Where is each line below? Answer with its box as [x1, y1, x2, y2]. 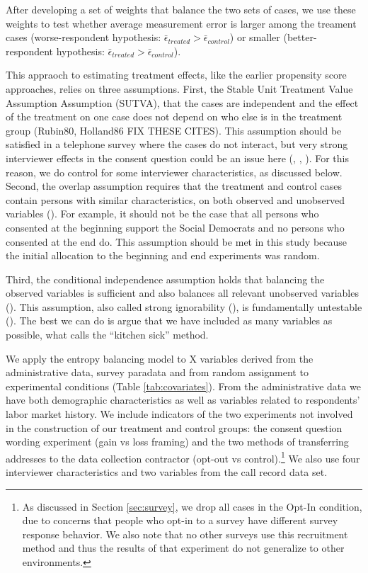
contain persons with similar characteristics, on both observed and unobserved [6, 192, 345, 207]
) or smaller [229, 30, 280, 45]
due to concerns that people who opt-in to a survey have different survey [22, 513, 338, 528]
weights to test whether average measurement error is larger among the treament [6, 16, 357, 30]
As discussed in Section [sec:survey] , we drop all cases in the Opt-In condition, [22, 499, 362, 514]
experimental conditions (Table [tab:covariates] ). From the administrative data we [6, 378, 361, 393]
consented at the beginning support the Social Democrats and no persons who [6, 220, 345, 234]
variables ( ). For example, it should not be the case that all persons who [6, 206, 319, 221]
